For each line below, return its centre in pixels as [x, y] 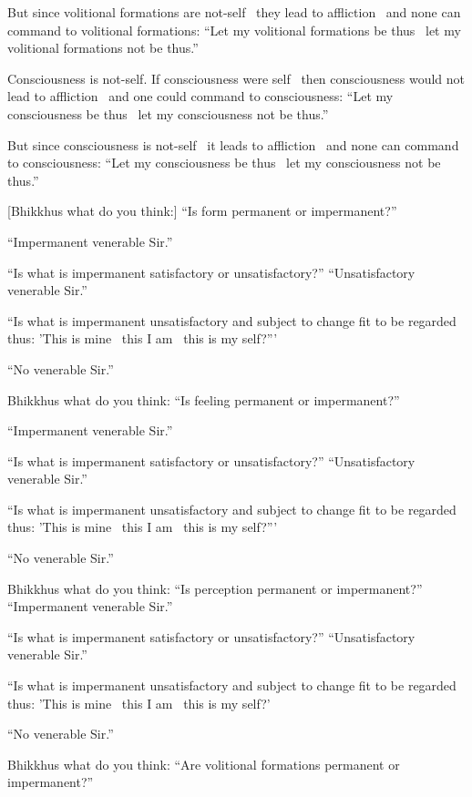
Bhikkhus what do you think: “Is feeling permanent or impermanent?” [204, 399]
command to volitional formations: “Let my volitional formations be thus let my [234, 30]
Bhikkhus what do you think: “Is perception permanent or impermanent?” [215, 588]
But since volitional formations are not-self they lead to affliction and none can [234, 12]
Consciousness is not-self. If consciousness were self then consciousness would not [236, 78]
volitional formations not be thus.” [103, 48]
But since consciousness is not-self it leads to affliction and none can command [233, 144]
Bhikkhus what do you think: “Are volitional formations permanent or [204, 764]
